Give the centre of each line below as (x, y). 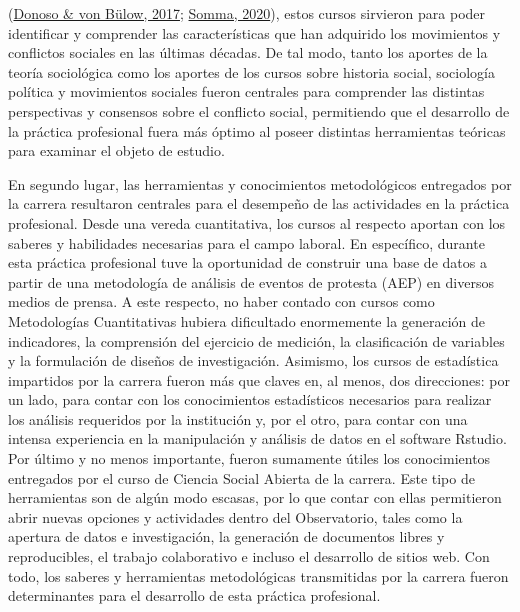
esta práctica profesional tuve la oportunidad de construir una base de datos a (247, 262)
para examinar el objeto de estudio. (116, 150)
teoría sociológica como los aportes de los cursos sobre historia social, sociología (252, 71)
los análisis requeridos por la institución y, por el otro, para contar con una (238, 418)
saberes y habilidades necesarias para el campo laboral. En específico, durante (246, 242)
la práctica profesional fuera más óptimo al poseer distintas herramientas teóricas (257, 130)
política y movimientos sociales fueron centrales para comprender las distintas (246, 91)
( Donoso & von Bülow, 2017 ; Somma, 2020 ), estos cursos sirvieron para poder (247, 13)
